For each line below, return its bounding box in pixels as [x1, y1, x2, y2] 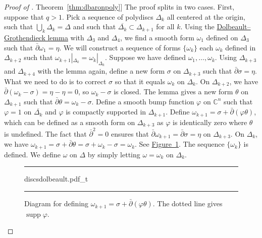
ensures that [111, 128, 149, 139]
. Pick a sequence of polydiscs [62, 11, 153, 22]
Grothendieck [4, 32, 45, 42]
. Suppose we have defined [105, 52, 186, 63]
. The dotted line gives [152, 198, 223, 209]
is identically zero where [173, 116, 247, 127]
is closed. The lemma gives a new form [114, 86, 233, 97]
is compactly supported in [66, 106, 146, 117]
